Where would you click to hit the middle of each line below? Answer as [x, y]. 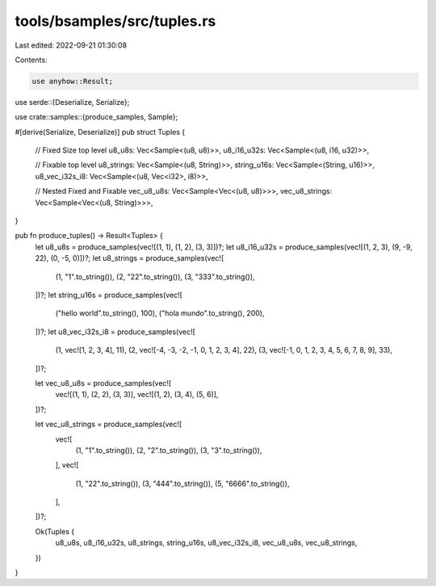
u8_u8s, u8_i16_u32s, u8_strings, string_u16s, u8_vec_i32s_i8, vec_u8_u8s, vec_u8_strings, [206, 543]
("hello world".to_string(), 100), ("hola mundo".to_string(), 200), [160, 313]
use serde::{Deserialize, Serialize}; [72, 102]
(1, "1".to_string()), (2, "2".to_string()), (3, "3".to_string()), [169, 450]
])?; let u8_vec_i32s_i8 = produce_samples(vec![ [115, 332]
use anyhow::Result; [72, 81]
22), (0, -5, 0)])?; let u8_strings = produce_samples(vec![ [130, 258]
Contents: [31, 60]
